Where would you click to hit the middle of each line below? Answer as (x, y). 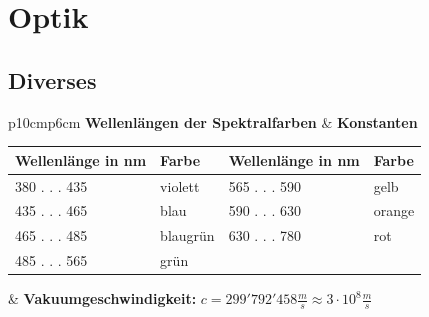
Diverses (52, 79)
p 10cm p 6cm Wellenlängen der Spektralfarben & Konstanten (213, 121)
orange (394, 210)
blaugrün (187, 235)
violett (180, 185)
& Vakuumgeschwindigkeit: (102, 298)
